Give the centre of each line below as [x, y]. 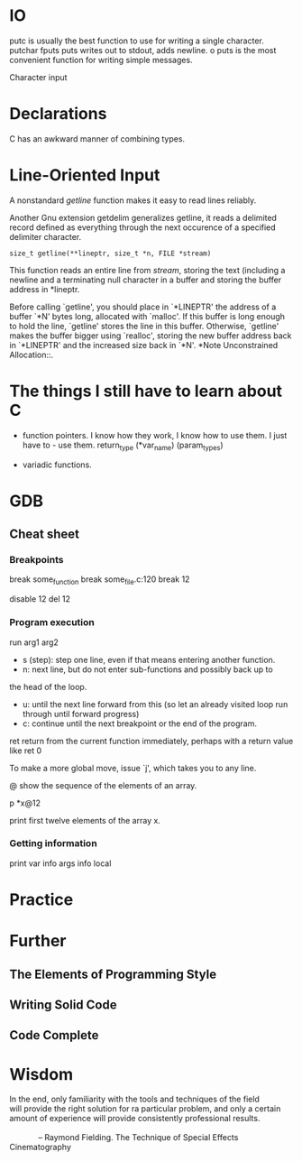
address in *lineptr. [45, 289]
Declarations [58, 114]
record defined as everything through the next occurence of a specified [143, 227]
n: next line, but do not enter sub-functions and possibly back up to [147, 669]
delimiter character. [46, 236]
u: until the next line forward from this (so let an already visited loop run [155, 704]
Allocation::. [32, 355]
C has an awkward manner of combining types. [97, 138]
